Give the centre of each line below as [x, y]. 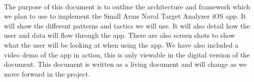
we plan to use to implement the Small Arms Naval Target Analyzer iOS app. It [125, 16]
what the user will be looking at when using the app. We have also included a [121, 44]
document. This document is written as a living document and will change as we [126, 64]
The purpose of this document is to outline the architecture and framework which [127, 6]
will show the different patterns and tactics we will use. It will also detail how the [127, 25]
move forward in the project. [47, 73]
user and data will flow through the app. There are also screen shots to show [120, 35]
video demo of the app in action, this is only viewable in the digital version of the [127, 54]
